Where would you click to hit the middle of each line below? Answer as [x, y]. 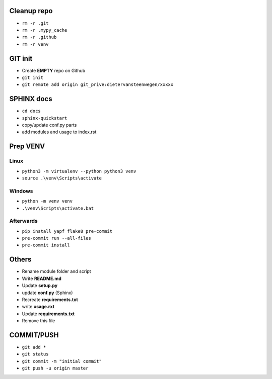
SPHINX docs [31, 99]
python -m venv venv [47, 201]
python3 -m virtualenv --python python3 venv [79, 171]
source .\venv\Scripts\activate [62, 178]
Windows [21, 191]
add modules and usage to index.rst [59, 132]
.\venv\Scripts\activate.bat [58, 208]
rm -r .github [39, 37]
